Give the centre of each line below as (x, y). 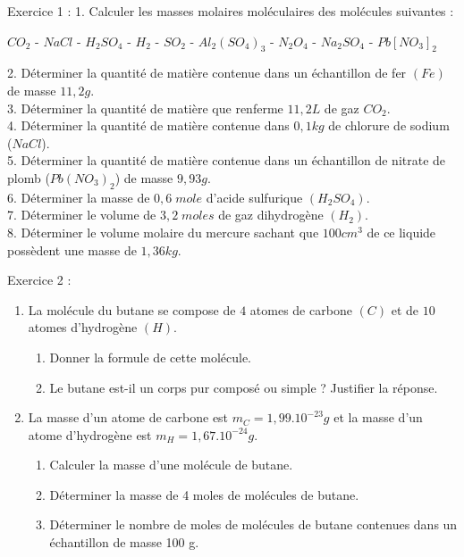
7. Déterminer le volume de (82, 215)
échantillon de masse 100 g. (124, 542)
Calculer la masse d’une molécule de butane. (171, 465)
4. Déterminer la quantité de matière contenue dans (148, 125)
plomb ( (29, 177)
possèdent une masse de (72, 249)
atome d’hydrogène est (90, 434)
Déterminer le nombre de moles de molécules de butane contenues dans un (253, 524)
